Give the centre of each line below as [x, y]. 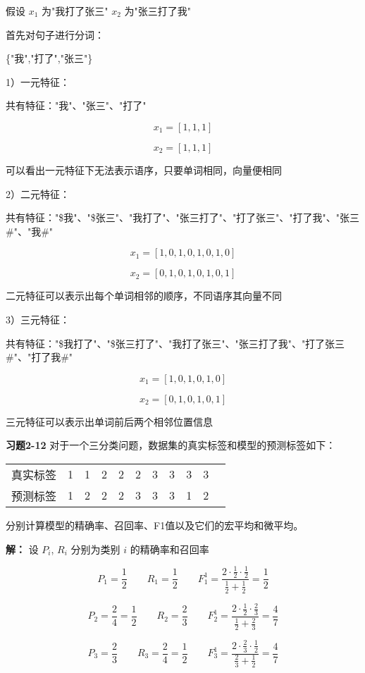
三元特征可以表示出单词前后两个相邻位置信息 [109, 421]
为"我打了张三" [75, 11]
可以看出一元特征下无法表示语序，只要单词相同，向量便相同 [144, 169]
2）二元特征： [38, 193]
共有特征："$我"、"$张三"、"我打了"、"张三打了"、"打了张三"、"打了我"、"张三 [183, 217]
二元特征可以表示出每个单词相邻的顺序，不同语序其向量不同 [144, 296]
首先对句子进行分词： [55, 34]
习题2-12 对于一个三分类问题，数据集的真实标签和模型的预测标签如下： [171, 445]
